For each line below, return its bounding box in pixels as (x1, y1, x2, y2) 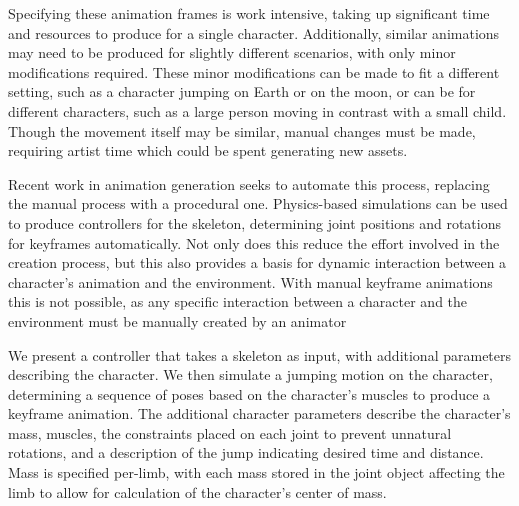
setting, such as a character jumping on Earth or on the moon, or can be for (8, 81, 476, 102)
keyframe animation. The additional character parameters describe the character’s (8, 403, 511, 424)
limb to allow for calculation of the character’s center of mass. (8, 481, 387, 502)
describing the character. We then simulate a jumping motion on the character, (8, 364, 493, 385)
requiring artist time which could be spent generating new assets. (8, 140, 408, 161)
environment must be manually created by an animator (8, 310, 347, 331)
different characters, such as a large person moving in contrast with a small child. (8, 100, 507, 121)
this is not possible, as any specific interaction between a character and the (8, 291, 468, 312)
